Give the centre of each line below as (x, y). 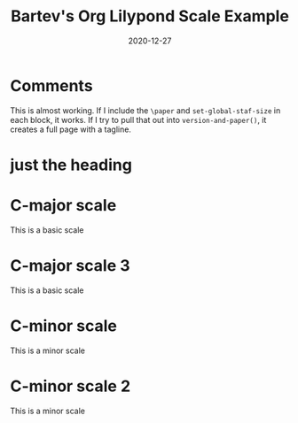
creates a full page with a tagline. (71, 129)
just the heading (71, 165)
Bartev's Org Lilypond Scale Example (150, 16)
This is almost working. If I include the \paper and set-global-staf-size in (145, 110)
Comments (51, 85)
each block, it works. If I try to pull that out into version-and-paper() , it (138, 119)
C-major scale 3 (71, 265)
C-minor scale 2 (71, 386)
